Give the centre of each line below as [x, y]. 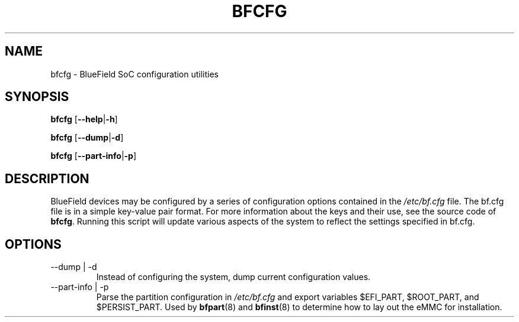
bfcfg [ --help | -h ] [84, 119]
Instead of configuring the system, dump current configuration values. [233, 277]
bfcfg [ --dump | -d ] [87, 138]
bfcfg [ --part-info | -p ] [94, 156]
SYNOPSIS [37, 97]
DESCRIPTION [47, 178]
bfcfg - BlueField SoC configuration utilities [135, 74]
